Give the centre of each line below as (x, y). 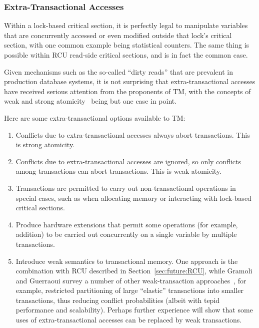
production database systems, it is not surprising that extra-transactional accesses (130, 81)
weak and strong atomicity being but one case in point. (90, 101)
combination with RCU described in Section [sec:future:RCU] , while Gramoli (134, 271)
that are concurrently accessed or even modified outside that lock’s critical (118, 35)
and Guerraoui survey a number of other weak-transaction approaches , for (131, 280)
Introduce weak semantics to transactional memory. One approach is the (127, 261)
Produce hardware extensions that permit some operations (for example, (127, 224)
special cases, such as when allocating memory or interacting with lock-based (133, 198)
